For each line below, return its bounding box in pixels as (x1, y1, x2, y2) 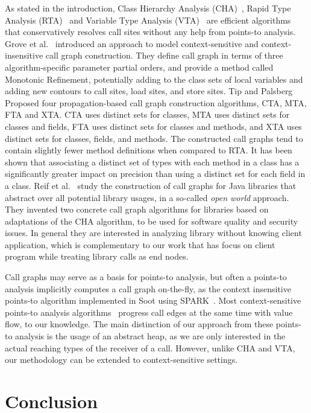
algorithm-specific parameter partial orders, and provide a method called (5, 60, 274, 73)
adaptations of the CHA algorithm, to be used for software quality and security (5, 214, 298, 227)
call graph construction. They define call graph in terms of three (45, 49, 283, 62)
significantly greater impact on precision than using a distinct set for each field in (5, 167, 306, 180)
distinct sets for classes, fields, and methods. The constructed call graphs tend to (5, 132, 303, 144)
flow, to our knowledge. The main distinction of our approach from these (5, 318, 274, 330)
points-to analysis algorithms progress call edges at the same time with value (5, 306, 293, 318)
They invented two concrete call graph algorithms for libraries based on (5, 203, 269, 216)
